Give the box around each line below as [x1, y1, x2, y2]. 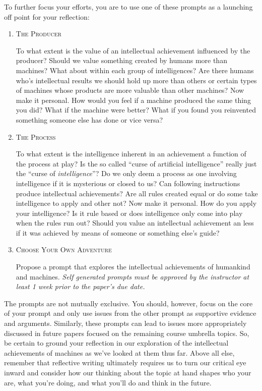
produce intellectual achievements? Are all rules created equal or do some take [16, 188, 258, 198]
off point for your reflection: [4, 11, 90, 22]
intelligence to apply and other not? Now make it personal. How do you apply [16, 198, 257, 208]
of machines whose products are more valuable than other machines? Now [16, 85, 244, 95]
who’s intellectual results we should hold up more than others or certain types [16, 75, 257, 85]
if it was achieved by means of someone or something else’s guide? [16, 227, 220, 238]
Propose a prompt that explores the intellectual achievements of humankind [16, 261, 250, 272]
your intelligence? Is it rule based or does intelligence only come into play [16, 207, 243, 218]
